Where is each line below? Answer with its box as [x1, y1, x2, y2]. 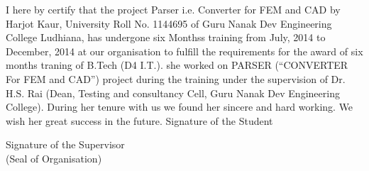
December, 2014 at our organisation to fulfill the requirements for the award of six [6, 43, 363, 58]
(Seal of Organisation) [6, 150, 102, 165]
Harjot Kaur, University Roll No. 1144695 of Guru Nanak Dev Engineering [6, 16, 332, 31]
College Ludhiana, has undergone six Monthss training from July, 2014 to [6, 30, 326, 45]
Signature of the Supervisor [6, 137, 125, 152]
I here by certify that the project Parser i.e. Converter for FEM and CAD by [6, 2, 341, 16]
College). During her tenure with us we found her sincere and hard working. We [6, 99, 353, 114]
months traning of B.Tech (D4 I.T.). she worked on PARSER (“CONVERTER [6, 57, 348, 72]
